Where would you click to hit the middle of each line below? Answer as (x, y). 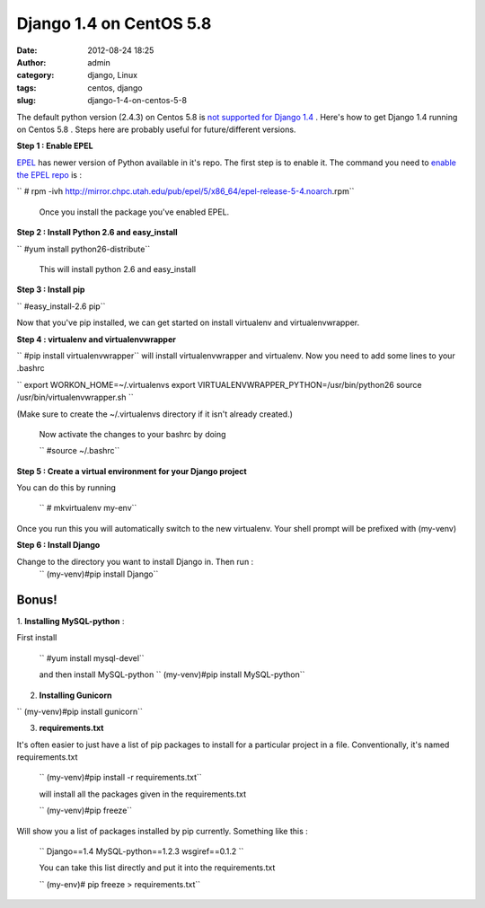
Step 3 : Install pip (51, 290)
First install (37, 638)
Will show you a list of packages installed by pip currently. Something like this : (163, 831)
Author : (31, 62)
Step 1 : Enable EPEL (55, 146)
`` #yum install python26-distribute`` (84, 249)
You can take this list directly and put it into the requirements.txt (157, 868)
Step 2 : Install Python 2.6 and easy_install (97, 233)
